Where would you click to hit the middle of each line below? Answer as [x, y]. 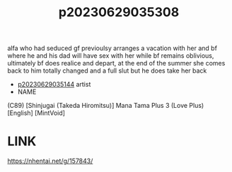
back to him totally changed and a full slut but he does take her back [107, 70]
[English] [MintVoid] [36, 113]
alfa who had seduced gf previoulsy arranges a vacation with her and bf [112, 48]
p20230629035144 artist [54, 85]
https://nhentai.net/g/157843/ [50, 161]
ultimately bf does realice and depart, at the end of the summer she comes [116, 63]
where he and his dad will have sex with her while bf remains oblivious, [111, 56]
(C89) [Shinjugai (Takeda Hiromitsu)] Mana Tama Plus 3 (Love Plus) [106, 106]
